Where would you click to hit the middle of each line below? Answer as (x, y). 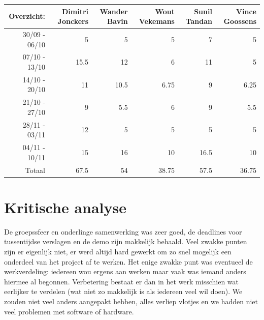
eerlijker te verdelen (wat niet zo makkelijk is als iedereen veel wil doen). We (123, 291)
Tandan (199, 21)
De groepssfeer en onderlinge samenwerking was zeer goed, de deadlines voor (123, 231)
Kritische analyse (65, 207)
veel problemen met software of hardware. (69, 311)
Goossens (240, 21)
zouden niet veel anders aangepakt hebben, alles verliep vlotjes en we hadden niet (131, 301)
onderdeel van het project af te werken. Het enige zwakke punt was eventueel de (128, 261)
